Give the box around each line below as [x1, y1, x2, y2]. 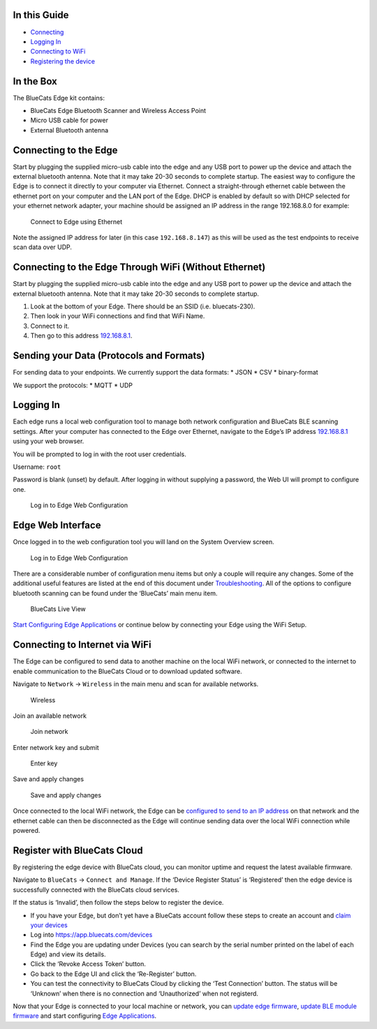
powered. [13, 827, 40, 835]
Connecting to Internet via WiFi [13, 639, 151, 651]
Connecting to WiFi [30, 47, 86, 56]
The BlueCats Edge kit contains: [13, 93, 105, 102]
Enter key [30, 759, 58, 767]
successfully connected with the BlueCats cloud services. [13, 885, 179, 894]
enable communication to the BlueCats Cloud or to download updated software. [13, 667, 242, 675]
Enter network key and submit [13, 743, 99, 751]
